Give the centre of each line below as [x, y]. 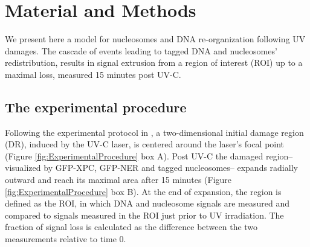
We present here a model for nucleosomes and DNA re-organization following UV [155, 39]
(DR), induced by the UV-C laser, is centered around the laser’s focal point [145, 144]
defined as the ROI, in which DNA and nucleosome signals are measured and [147, 203]
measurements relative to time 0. [66, 239]
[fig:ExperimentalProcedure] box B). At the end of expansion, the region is [143, 191]
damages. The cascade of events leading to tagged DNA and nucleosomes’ [141, 50]
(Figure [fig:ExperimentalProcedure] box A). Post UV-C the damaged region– [149, 156]
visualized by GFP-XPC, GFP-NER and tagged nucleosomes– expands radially [151, 168]
